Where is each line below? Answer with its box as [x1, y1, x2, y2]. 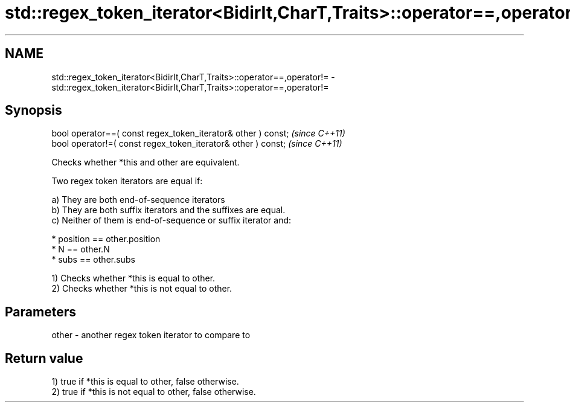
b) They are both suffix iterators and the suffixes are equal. [51, 205, 286, 216]
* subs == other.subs [51, 254, 135, 265]
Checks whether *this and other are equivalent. [51, 157, 240, 168]
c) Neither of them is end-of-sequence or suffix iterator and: [51, 215, 292, 226]
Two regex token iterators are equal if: [51, 176, 203, 187]
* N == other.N [51, 244, 110, 255]
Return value [5, 350, 83, 366]
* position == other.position [51, 234, 161, 245]
